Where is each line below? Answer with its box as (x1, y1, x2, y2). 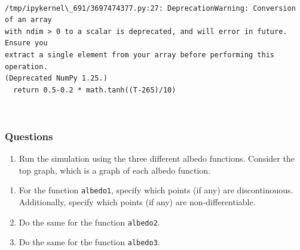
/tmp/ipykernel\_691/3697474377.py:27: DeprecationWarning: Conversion (5, 4, 296, 13)
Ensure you (5, 39, 48, 48)
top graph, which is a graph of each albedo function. (19, 163, 211, 176)
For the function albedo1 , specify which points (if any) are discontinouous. (19, 184, 293, 196)
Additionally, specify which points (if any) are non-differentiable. (19, 196, 256, 208)
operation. (5, 62, 48, 71)
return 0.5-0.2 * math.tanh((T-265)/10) (13, 85, 176, 94)
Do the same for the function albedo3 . (19, 236, 160, 248)
